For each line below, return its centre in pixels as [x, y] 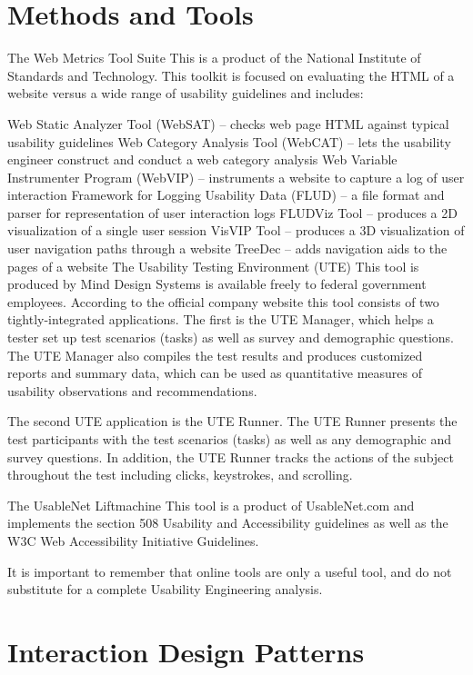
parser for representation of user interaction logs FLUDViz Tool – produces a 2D [232, 212]
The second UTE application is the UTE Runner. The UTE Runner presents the [232, 421]
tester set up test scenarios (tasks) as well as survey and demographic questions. [231, 337]
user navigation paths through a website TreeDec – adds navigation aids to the [227, 248]
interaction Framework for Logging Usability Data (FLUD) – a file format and [226, 195]
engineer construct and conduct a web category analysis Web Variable [202, 159]
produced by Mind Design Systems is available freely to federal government [217, 284]
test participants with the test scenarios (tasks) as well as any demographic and [230, 439]
